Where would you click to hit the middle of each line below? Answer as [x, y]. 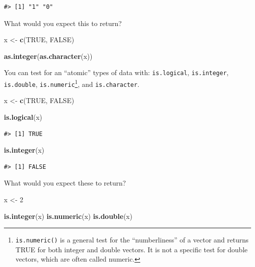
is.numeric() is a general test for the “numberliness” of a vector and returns [132, 240]
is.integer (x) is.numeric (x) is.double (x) [68, 216]
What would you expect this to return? [63, 23]
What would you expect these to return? [65, 183]
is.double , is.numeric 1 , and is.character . [72, 83]
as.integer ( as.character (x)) [48, 56]
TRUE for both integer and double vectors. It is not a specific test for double [131, 249]
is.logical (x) [23, 117]
